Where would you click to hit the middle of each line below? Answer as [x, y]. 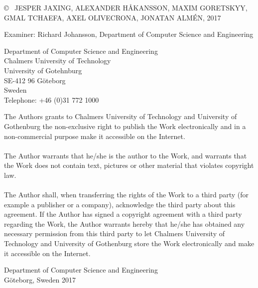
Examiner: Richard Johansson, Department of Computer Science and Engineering [129, 34]
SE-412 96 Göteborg [35, 80]
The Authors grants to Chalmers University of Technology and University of [121, 116]
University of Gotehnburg [43, 70]
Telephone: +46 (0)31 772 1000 [52, 99]
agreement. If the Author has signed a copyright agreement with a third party [123, 214]
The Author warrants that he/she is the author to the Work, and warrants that [126, 155]
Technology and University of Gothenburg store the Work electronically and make [129, 243]
